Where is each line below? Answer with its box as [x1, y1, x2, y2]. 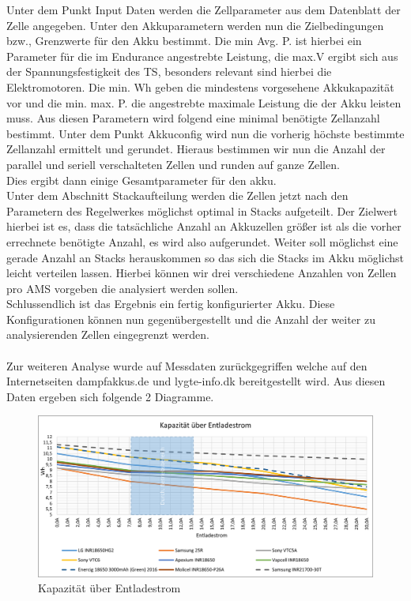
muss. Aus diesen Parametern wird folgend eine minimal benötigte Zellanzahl [6, 110, 380, 126]
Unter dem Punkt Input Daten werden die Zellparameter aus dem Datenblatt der [6, 2, 401, 17]
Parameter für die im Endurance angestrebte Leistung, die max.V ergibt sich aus [6, 47, 398, 64]
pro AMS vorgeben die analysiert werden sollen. [6, 280, 239, 296]
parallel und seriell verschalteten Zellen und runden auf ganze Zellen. [6, 156, 340, 172]
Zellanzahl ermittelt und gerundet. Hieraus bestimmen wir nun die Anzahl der [6, 141, 386, 157]
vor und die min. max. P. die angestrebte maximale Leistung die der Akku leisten [6, 94, 402, 111]
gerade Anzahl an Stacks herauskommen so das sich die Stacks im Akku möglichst [6, 249, 405, 265]
